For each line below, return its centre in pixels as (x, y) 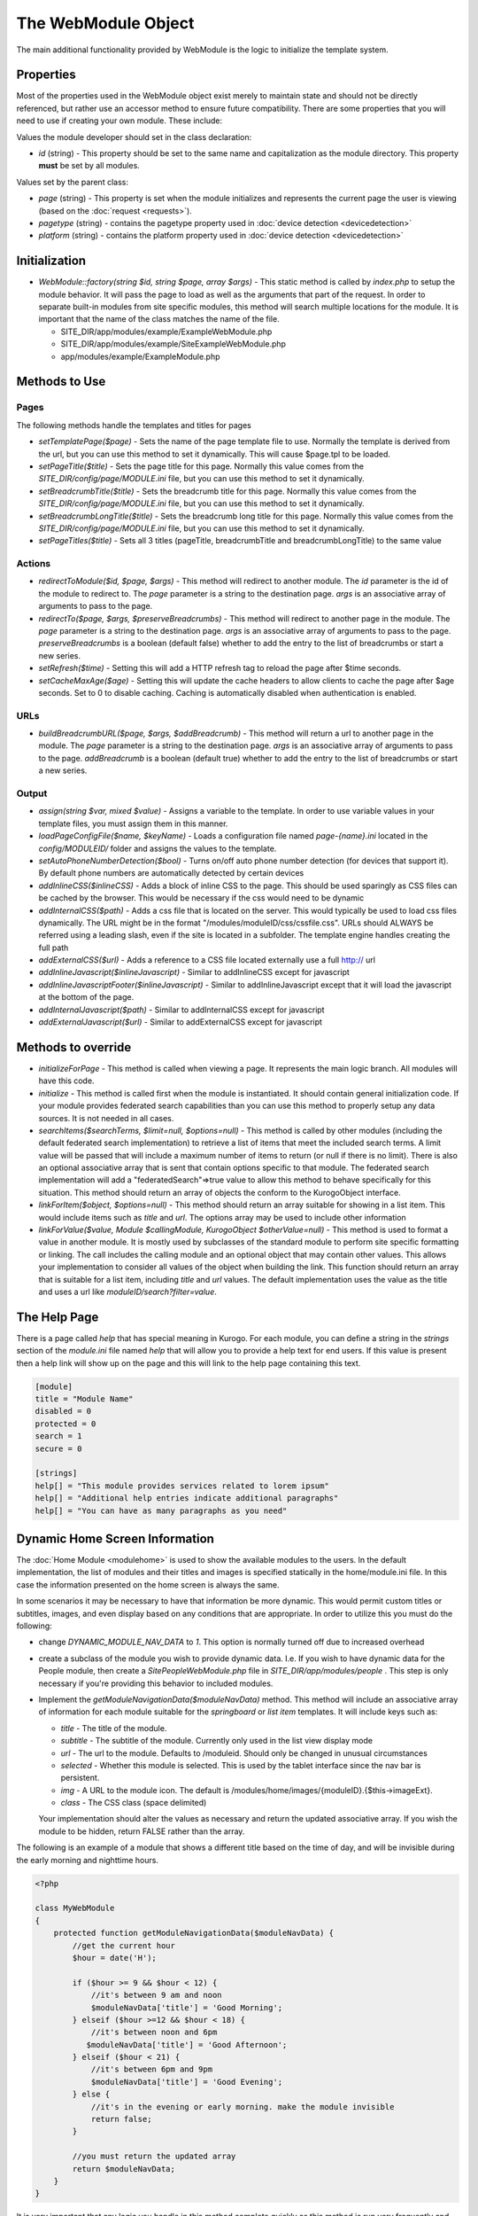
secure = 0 (58, 1448)
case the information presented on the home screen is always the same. (148, 1584)
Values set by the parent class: (72, 182)
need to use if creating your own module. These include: (119, 121)
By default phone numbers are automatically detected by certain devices (171, 873)
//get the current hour (124, 1945)
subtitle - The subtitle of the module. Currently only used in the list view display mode (217, 1741)
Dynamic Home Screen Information (115, 1538)
